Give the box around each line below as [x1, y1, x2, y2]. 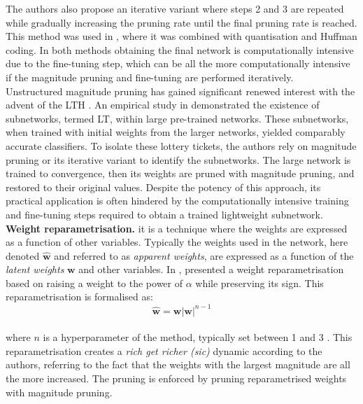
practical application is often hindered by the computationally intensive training [6, 193, 349, 208]
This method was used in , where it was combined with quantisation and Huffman [6, 29, 357, 43]
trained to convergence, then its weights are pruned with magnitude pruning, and [6, 166, 355, 181]
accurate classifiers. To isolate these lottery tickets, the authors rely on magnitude [6, 138, 357, 153]
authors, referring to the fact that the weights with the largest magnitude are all [6, 357, 350, 372]
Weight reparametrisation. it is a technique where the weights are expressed [6, 221, 348, 235]
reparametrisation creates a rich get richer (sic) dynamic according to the [6, 343, 322, 358]
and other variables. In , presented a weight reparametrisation [78, 262, 344, 277]
